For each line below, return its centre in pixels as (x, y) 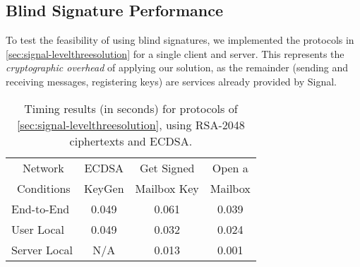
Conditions (44, 188)
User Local (38, 229)
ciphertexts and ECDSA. (131, 141)
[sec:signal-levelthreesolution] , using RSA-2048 (131, 124)
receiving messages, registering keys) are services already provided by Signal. (171, 81)
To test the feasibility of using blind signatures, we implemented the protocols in (180, 40)
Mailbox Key (167, 188)
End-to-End (41, 208)
